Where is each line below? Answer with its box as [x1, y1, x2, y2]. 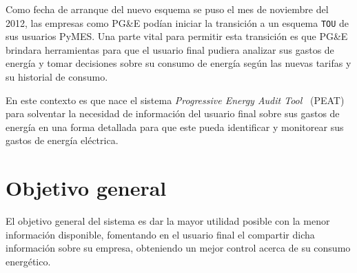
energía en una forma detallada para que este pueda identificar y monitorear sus [6, 119, 344, 134]
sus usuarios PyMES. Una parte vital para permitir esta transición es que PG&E [6, 29, 348, 43]
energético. [6, 254, 51, 268]
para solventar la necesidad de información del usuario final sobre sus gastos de [6, 106, 340, 121]
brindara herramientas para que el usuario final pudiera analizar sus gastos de [6, 42, 334, 57]
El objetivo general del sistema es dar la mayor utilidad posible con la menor [6, 214, 330, 228]
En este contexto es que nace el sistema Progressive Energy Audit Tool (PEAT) [6, 92, 345, 107]
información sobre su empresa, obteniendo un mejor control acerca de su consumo [6, 241, 351, 255]
